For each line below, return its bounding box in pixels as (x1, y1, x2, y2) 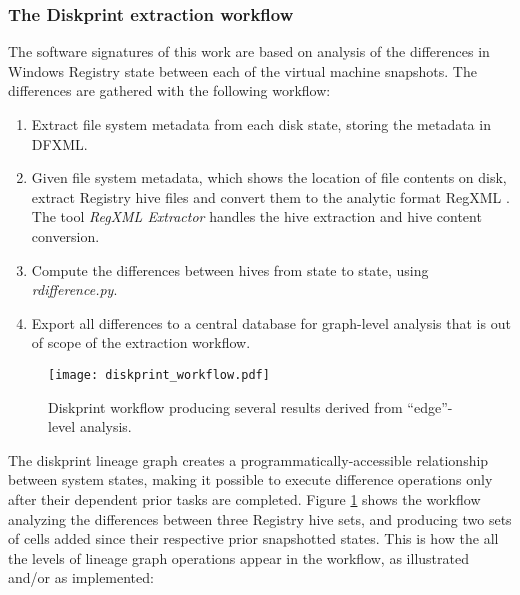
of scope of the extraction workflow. (31, 332, 251, 353)
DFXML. (31, 133, 88, 154)
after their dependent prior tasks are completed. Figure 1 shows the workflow (8, 488, 481, 509)
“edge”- (407, 396, 453, 417)
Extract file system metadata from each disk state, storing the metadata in (31, 114, 491, 134)
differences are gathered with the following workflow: (8, 80, 331, 101)
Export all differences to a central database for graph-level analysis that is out (31, 312, 511, 333)
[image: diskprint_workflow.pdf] (48, 367, 270, 382)
